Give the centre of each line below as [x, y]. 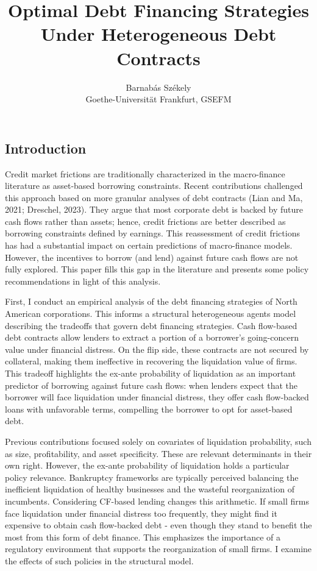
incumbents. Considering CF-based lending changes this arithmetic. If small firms [157, 501]
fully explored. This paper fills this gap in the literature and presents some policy [157, 269]
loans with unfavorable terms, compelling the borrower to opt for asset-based [149, 409]
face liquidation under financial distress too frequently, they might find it [141, 513]
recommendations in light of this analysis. [83, 281]
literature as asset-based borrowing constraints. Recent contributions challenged [154, 186]
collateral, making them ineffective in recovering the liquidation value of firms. [151, 361]
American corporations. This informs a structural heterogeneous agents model [151, 314]
